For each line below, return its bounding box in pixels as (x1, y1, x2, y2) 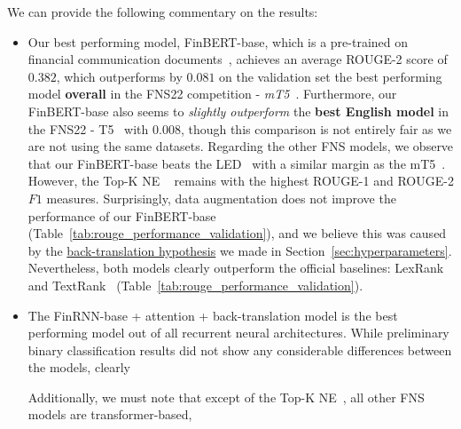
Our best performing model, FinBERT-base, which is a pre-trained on (27, 32, 409, 51)
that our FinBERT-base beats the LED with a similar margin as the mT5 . (27, 154, 446, 172)
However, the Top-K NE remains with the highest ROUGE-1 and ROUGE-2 (27, 171, 454, 190)
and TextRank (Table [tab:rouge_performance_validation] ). (27, 275, 363, 294)
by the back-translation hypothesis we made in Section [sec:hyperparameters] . (27, 241, 452, 259)
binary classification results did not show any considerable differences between (27, 340, 452, 359)
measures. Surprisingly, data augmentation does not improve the (46, 188, 396, 207)
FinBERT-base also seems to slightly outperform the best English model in (27, 101, 449, 120)
